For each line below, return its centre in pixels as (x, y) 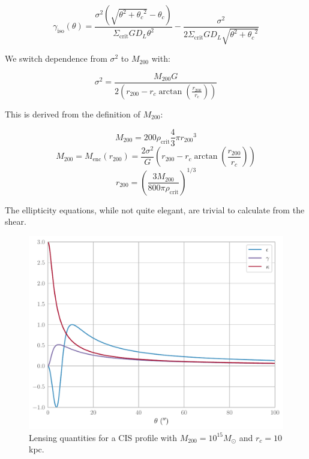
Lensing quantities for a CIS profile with (103, 437)
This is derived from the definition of (73, 114)
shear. (16, 221)
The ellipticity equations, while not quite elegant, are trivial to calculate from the (155, 209)
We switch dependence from (56, 58)
